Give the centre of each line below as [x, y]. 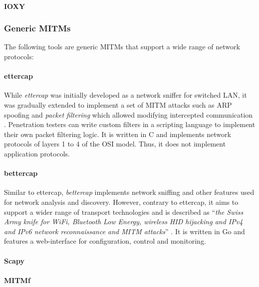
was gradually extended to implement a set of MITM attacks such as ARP [118, 104]
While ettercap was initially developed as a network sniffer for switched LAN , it [126, 95]
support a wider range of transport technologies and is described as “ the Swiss [124, 212]
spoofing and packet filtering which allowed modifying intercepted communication [129, 114]
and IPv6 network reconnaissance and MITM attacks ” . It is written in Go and [125, 231]
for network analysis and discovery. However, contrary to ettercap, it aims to [121, 202]
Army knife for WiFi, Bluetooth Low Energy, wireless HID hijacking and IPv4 [124, 221]
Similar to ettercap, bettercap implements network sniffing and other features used [129, 192]
